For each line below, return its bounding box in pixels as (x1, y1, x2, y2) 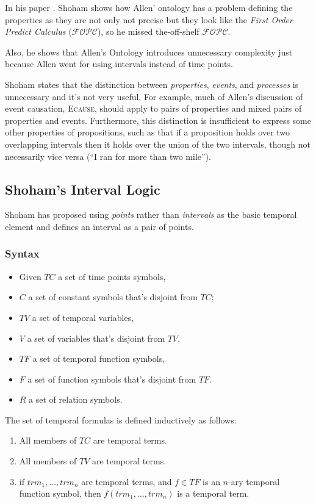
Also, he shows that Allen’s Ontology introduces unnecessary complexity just (5, 45, 293, 58)
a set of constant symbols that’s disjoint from (28, 290, 198, 303)
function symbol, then (19, 487, 101, 500)
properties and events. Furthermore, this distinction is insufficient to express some (5, 113, 311, 126)
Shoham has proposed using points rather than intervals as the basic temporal (5, 208, 297, 221)
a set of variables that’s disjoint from (27, 331, 165, 344)
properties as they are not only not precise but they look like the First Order (5, 13, 293, 26)
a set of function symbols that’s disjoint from (27, 372, 196, 385)
